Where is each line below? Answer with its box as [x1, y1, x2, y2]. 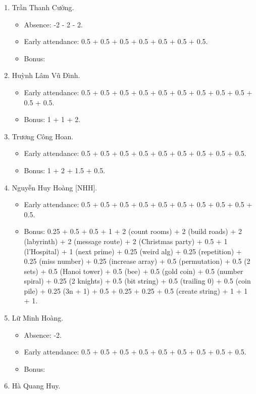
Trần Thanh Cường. [12, 2, 74, 12]
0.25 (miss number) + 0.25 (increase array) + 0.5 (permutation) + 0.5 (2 [24, 256, 250, 266]
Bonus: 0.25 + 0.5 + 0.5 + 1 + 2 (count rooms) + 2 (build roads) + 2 [24, 226, 242, 237]
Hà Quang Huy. [12, 380, 61, 391]
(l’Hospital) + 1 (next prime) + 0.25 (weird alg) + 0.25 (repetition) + [24, 246, 242, 256]
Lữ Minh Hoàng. [12, 312, 64, 323]
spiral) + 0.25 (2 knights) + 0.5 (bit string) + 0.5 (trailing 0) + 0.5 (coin [24, 275, 251, 286]
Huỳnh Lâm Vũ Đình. [12, 70, 80, 81]
